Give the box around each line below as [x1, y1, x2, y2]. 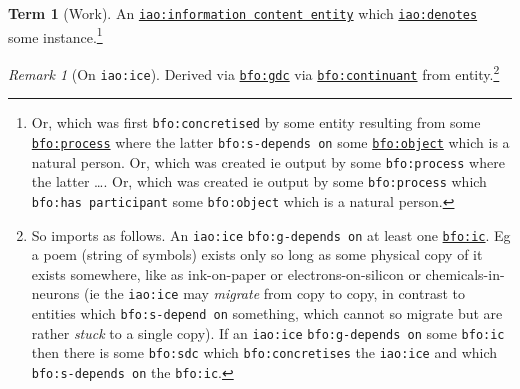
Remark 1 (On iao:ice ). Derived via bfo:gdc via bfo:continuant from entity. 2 [8, 60, 500, 84]
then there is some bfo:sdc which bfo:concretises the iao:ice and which [31, 342, 498, 363]
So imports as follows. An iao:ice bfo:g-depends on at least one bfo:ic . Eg [31, 224, 511, 245]
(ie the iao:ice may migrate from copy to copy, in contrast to [84, 283, 465, 304]
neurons [31, 283, 80, 304]
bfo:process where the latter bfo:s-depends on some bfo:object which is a [31, 131, 510, 152]
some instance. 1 [8, 23, 103, 47]
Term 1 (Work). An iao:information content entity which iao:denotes [8, 3, 478, 23]
